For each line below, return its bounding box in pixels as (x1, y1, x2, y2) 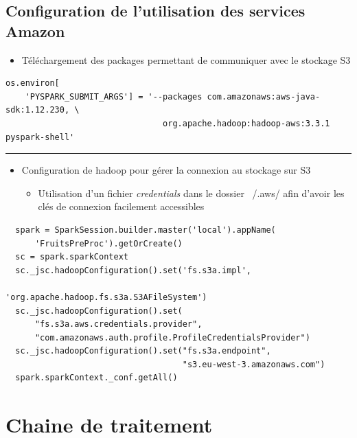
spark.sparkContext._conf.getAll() (15, 373, 178, 383)
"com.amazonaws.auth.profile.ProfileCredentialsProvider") (34, 332, 310, 343)
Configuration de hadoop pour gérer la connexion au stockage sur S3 (21, 163, 311, 177)
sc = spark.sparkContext (15, 252, 128, 262)
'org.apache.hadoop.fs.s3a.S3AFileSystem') (5, 292, 207, 302)
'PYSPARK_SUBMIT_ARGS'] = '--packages (25, 91, 203, 102)
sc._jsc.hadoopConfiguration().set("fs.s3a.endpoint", (15, 346, 271, 356)
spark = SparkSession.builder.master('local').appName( (15, 224, 276, 235)
